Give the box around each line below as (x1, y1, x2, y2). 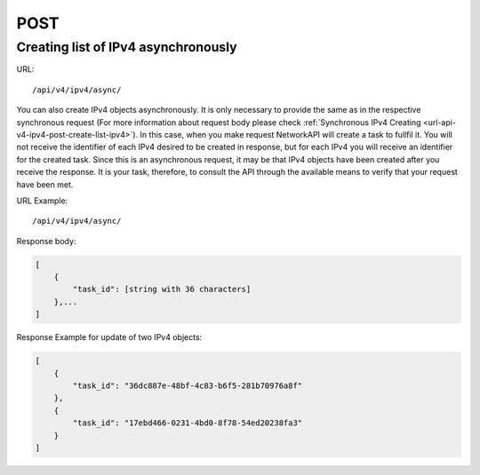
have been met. (16, 178, 74, 190)
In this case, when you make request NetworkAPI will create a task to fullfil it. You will (140, 129, 452, 139)
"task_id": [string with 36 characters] (72, 284, 252, 295)
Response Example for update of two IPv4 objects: (16, 332, 203, 343)
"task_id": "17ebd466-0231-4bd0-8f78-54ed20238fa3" (72, 418, 303, 428)
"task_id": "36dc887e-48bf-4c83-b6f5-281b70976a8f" (72, 380, 303, 391)
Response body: (16, 235, 76, 246)
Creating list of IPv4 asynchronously (16, 39, 237, 55)
